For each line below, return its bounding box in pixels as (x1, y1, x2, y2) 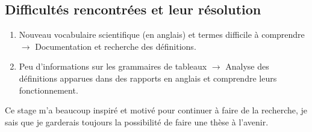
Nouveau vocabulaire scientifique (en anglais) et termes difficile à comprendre (19, 28, 305, 41)
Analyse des (225, 60, 269, 73)
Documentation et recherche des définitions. (35, 40, 196, 52)
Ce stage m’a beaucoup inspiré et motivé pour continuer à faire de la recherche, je (5, 104, 308, 116)
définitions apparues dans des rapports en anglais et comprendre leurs (19, 71, 277, 84)
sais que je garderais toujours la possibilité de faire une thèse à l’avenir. (5, 115, 269, 128)
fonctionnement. (19, 83, 78, 96)
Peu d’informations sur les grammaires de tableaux (19, 60, 207, 73)
